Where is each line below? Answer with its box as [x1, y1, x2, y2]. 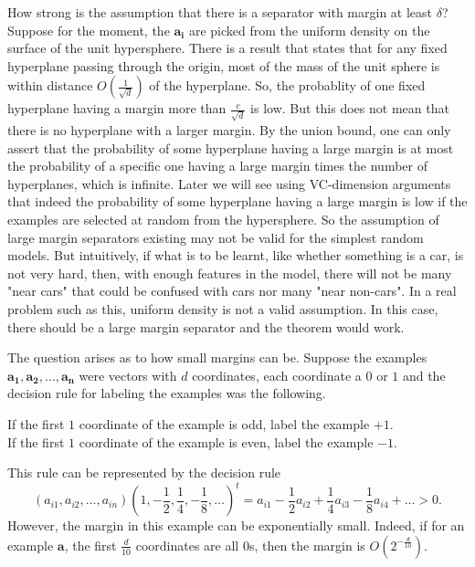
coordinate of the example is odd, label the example [79, 414, 370, 433]
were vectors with [79, 365, 177, 384]
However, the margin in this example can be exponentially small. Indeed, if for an [7, 516, 465, 535]
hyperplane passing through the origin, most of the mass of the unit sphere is [7, 56, 440, 75]
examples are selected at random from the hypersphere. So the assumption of [7, 210, 439, 229]
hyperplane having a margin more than [7, 99, 227, 118]
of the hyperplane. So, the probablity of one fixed [149, 76, 426, 95]
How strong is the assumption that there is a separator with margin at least [7, 3, 433, 21]
